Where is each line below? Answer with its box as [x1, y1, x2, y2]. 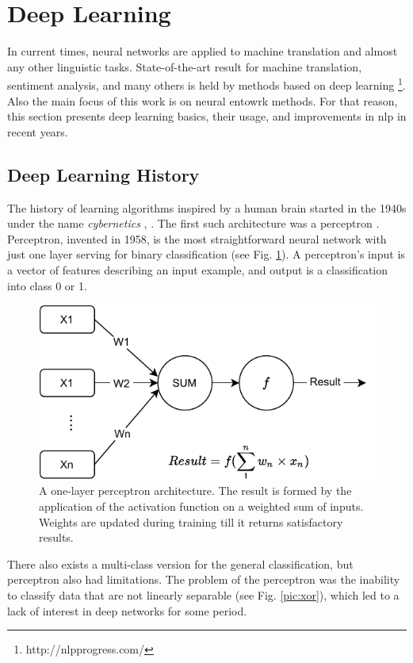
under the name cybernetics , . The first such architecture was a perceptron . [7, 215, 380, 232]
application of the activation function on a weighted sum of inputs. [39, 498, 364, 515]
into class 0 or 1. [7, 277, 87, 293]
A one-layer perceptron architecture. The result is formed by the [39, 482, 352, 499]
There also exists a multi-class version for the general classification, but [7, 555, 354, 572]
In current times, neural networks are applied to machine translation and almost [7, 43, 398, 59]
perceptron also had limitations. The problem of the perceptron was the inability [7, 571, 400, 588]
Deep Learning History [7, 162, 200, 186]
